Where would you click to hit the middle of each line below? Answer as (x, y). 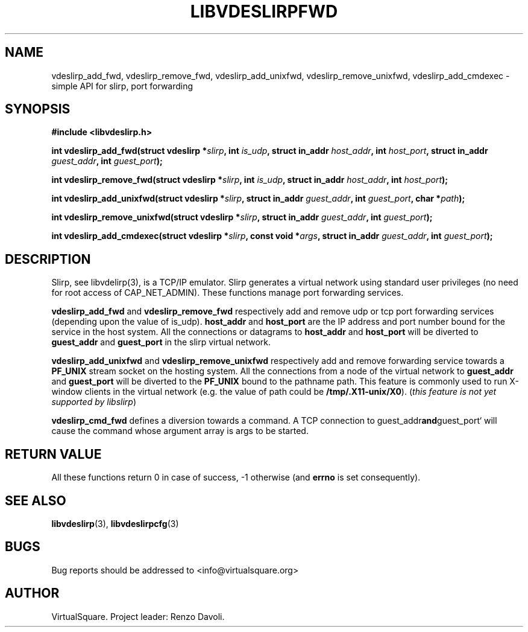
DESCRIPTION (48, 259)
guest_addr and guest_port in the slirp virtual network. (161, 342)
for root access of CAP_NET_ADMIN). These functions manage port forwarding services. (228, 293)
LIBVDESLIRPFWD (264, 11)
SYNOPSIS (38, 109)
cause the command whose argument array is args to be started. (180, 431)
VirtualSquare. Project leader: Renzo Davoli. (138, 616)
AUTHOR (32, 593)
